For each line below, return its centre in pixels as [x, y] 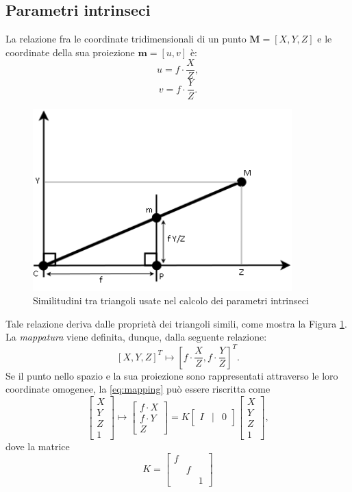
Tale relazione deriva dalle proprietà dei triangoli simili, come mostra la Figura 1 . [176, 323]
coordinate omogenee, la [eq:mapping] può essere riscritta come [138, 389]
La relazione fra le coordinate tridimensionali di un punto [126, 39]
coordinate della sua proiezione [70, 52]
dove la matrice [38, 446]
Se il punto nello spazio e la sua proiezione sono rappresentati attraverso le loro [172, 375]
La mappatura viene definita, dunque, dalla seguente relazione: [136, 337]
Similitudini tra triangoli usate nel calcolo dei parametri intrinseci [171, 300]
